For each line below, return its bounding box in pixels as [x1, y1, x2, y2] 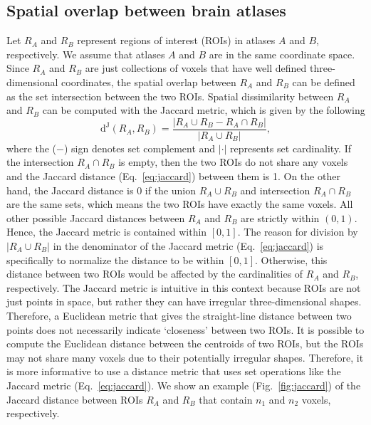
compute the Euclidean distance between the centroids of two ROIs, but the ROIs [6, 336, 364, 351]
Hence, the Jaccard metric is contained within [6, 224, 207, 239]
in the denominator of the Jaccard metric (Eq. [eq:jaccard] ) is [53, 238, 324, 253]
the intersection [6, 154, 74, 169]
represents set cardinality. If [230, 140, 352, 155]
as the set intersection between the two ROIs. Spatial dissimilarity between [6, 88, 334, 103]
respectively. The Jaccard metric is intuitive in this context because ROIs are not [6, 280, 361, 295]
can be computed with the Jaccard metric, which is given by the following [42, 103, 365, 117]
